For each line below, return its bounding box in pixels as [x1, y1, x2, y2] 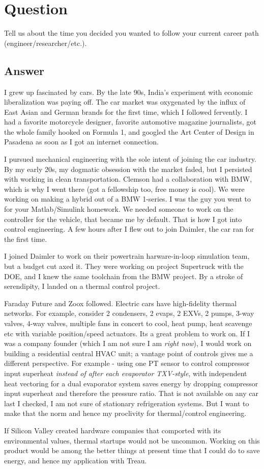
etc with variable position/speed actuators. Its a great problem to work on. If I [4, 328, 250, 338]
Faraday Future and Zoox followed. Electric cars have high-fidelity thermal [4, 298, 237, 308]
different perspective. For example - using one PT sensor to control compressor [4, 358, 250, 368]
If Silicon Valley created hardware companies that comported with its [4, 425, 221, 435]
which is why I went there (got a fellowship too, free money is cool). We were [4, 183, 245, 194]
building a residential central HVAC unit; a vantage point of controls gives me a [4, 348, 253, 358]
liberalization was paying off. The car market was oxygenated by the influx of [4, 96, 246, 107]
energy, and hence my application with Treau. [4, 455, 147, 465]
